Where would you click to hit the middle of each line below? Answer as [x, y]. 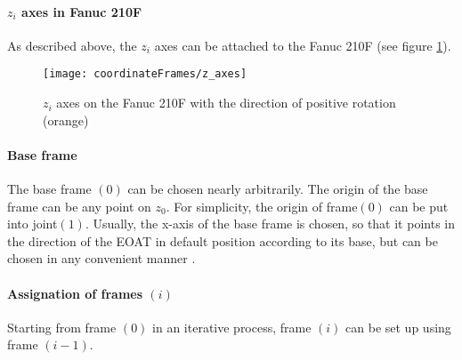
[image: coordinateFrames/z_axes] [145, 74]
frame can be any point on [79, 206]
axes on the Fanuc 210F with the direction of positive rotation [226, 103]
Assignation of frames [75, 293]
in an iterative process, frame [232, 327]
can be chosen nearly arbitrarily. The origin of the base [278, 189]
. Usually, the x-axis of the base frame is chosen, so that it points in [270, 224]
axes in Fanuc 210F [82, 11]
